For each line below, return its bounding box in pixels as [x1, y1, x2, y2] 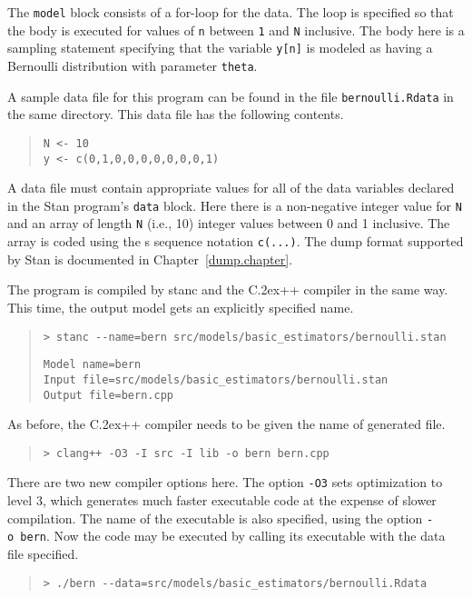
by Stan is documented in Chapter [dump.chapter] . [7, 249, 293, 268]
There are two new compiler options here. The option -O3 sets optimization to [7, 473, 443, 492]
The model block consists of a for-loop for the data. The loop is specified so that [7, 3, 454, 21]
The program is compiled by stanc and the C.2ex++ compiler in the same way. [7, 280, 448, 299]
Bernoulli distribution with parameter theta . [7, 55, 258, 75]
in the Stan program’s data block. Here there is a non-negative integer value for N [7, 195, 462, 214]
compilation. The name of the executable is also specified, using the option [7, 508, 423, 527]
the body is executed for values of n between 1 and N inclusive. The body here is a [7, 20, 465, 39]
